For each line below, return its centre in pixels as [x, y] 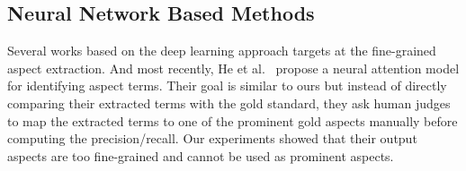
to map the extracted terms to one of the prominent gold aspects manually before [233, 120]
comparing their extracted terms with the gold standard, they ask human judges [229, 103]
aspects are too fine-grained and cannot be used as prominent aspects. [201, 155]
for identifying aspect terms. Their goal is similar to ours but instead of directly [227, 85]
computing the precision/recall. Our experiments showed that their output [212, 138]
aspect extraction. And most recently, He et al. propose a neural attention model [233, 68]
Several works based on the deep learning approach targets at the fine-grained [222, 51]
